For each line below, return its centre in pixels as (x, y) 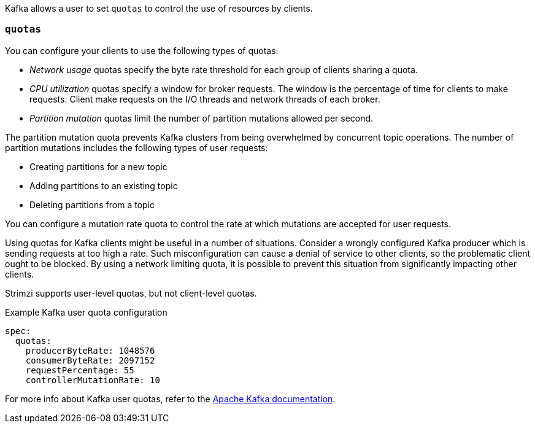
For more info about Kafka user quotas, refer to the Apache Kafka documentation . (170, 399)
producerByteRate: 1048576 (90, 350)
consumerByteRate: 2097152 (90, 360)
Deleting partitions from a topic (92, 204)
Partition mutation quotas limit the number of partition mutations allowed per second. (202, 118)
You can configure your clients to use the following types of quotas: (142, 50)
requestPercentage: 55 (80, 370)
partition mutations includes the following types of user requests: (137, 147)
